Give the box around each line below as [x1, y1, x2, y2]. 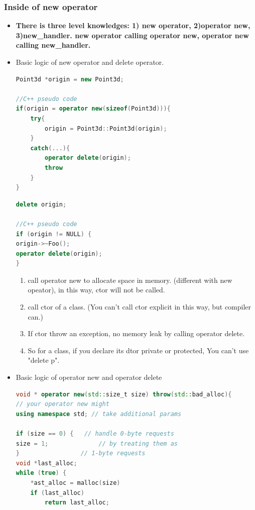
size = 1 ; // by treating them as [16, 440, 178, 447]
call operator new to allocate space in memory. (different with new [28, 274, 232, 285]
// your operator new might [16, 400, 109, 408]
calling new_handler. [16, 40, 91, 50]
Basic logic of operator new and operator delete [16, 372, 162, 382]
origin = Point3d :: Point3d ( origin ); [45, 125, 167, 132]
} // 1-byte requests [16, 450, 146, 457]
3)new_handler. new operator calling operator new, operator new [16, 30, 249, 40]
